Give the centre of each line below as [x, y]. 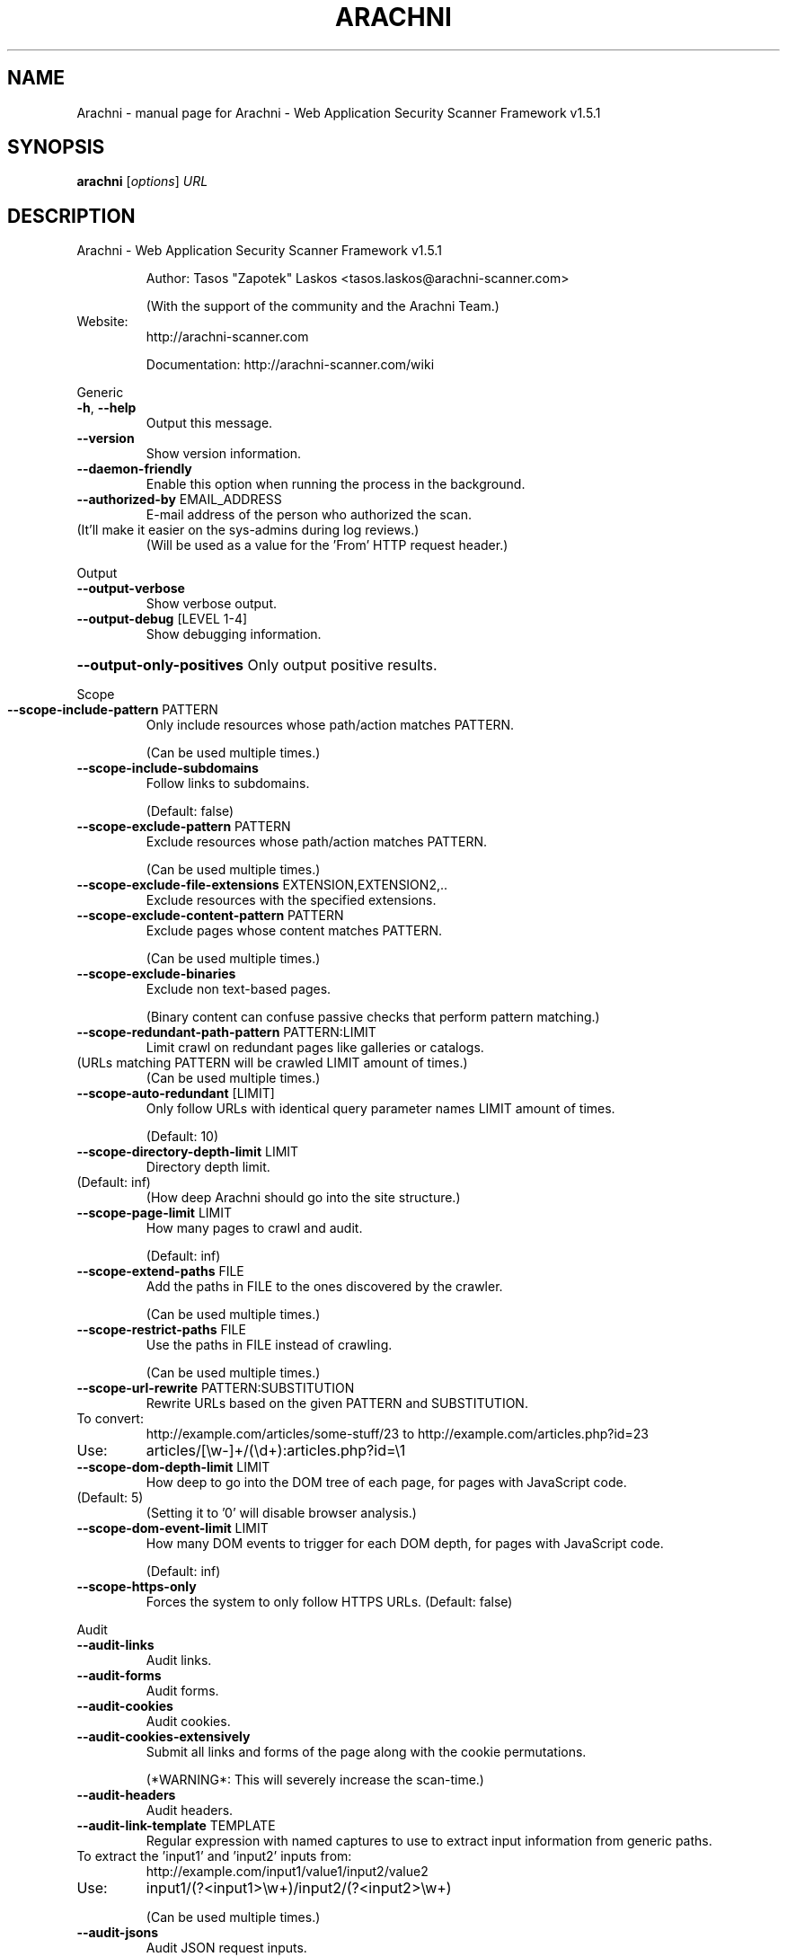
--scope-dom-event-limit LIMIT [172, 1528]
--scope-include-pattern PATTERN [113, 710]
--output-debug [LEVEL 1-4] [162, 619]
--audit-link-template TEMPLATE [176, 1826]
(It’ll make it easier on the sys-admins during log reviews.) [248, 530]
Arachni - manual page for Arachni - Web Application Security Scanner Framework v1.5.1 [339, 112]
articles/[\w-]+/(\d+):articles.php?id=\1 [276, 1451]
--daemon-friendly [134, 469]
